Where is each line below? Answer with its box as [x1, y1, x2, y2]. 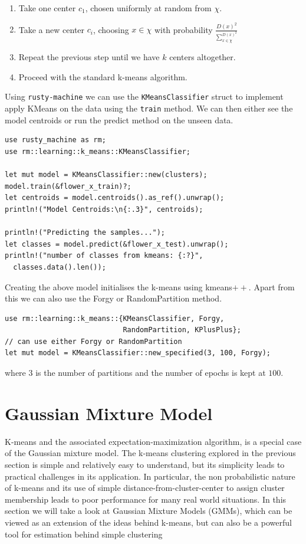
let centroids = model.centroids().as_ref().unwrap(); [5, 194, 225, 202]
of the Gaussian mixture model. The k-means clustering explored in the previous [5, 447, 296, 459]
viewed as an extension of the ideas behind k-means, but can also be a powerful [5, 516, 292, 528]
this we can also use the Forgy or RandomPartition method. [5, 292, 222, 304]
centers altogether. [169, 51, 236, 63]
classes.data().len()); [13, 263, 106, 271]
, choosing [93, 23, 129, 35]
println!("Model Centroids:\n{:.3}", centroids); [5, 205, 203, 214]
